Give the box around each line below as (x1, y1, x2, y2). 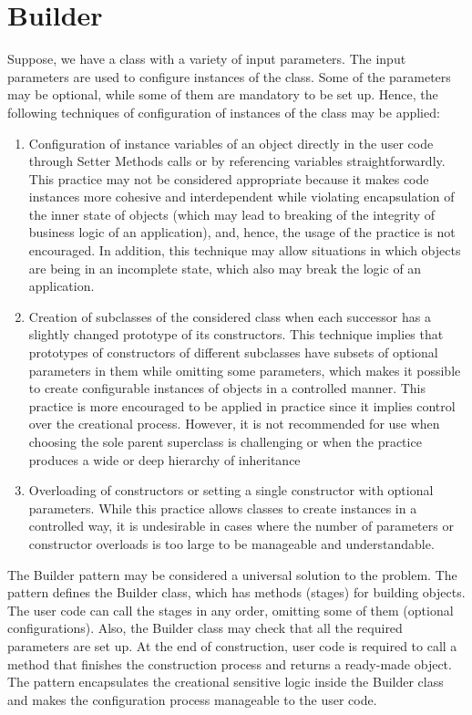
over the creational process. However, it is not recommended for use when (28, 414, 440, 433)
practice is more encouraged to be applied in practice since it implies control (28, 396, 456, 415)
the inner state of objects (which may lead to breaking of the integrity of (28, 204, 435, 223)
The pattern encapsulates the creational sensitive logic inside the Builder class (7, 672, 444, 691)
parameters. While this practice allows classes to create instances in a (28, 498, 417, 517)
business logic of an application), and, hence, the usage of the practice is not (28, 223, 456, 242)
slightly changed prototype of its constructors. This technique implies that (28, 325, 444, 344)
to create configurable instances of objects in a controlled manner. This (28, 378, 426, 398)
